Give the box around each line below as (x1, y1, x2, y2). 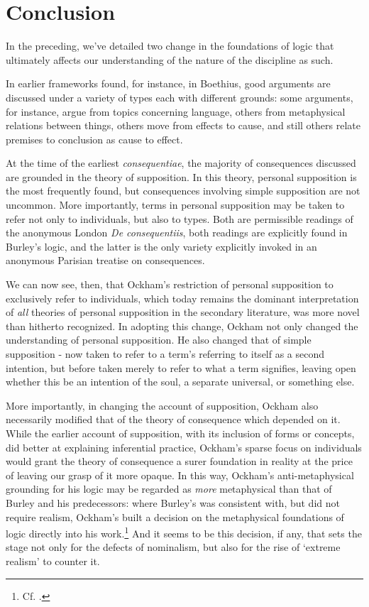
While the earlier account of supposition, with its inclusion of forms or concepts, (6, 425, 355, 440)
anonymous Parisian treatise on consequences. (6, 253, 205, 268)
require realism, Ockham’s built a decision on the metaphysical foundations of (6, 509, 344, 524)
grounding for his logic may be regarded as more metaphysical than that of (6, 481, 332, 496)
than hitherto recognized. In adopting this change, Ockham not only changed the (6, 318, 358, 333)
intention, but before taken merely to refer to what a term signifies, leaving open (6, 360, 356, 375)
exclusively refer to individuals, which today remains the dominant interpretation (6, 290, 359, 305)
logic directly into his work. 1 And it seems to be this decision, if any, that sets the (6, 524, 362, 540)
